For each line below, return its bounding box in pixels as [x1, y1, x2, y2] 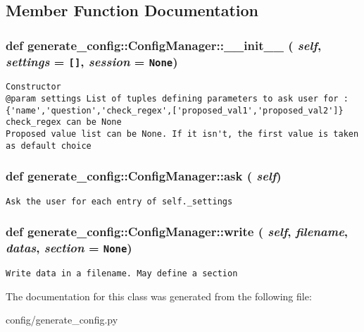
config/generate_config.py [6, 312, 118, 327]
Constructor [6, 82, 61, 92]
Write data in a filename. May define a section [6, 269, 238, 278]
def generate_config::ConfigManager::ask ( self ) [6, 167, 282, 185]
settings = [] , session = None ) [6, 52, 178, 70]
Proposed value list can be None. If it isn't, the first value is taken [6, 129, 359, 140]
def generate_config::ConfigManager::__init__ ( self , [6, 36, 322, 54]
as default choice [6, 140, 92, 151]
